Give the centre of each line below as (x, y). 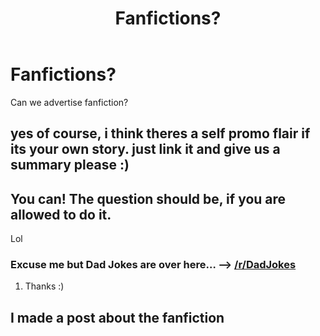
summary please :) (70, 165)
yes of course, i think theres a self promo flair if (160, 133)
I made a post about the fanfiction (117, 317)
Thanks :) (44, 286)
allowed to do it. (61, 214)
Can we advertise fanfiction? (69, 102)
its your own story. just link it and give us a (145, 149)
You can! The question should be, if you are (148, 198)
